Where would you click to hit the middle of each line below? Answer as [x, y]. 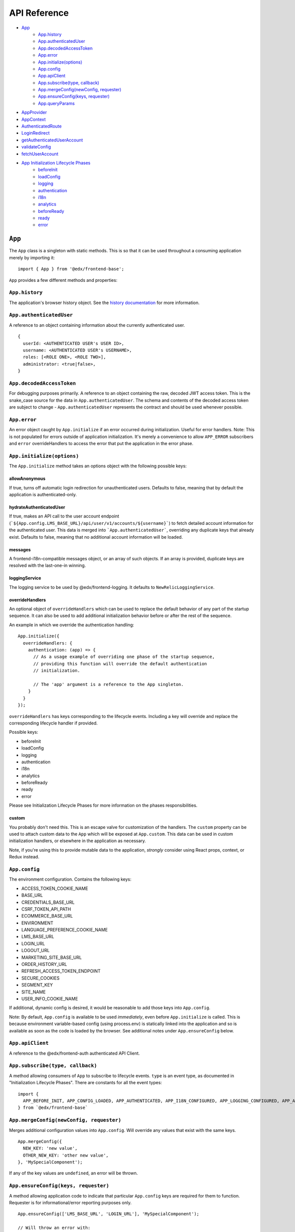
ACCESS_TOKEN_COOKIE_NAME [55, 888]
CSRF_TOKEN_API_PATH [46, 909]
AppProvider [34, 112]
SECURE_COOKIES [41, 978]
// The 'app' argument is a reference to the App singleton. [108, 684]
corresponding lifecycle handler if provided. [53, 723]
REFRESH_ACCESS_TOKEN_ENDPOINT [61, 971]
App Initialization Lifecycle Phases [56, 163]
